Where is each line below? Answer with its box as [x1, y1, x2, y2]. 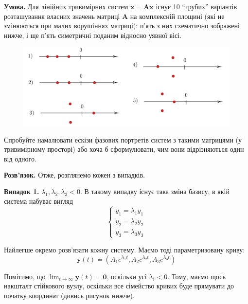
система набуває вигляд [4, 196, 73, 206]
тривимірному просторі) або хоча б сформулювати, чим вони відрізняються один [4, 144, 244, 154]
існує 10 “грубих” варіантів [156, 1, 237, 11]
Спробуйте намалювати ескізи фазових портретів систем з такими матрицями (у [4, 134, 242, 144]
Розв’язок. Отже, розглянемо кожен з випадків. [4, 170, 145, 180]
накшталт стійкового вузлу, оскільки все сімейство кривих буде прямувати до [4, 281, 234, 291]
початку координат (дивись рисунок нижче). [4, 290, 135, 300]
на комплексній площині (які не [130, 11, 225, 21]
